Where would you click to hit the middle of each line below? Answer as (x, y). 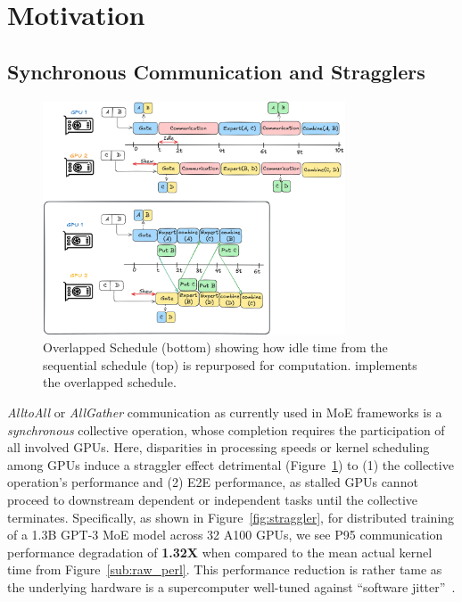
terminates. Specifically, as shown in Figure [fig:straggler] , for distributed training (231, 517)
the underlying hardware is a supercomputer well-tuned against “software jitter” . (231, 586)
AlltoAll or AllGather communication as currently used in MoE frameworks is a (225, 412)
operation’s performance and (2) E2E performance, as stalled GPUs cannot (213, 482)
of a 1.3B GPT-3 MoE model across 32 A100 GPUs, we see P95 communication (225, 535)
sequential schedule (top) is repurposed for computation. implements (230, 364)
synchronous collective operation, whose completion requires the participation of (226, 429)
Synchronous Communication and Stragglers (216, 71)
